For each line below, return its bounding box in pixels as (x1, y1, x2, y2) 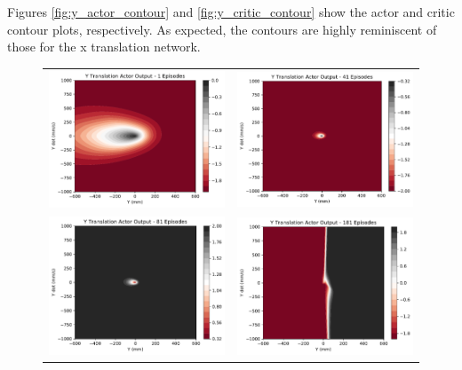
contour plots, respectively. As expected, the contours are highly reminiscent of (7, 20, 437, 38)
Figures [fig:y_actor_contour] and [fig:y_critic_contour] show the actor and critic (7, 3, 455, 20)
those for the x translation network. (7, 37, 201, 56)
